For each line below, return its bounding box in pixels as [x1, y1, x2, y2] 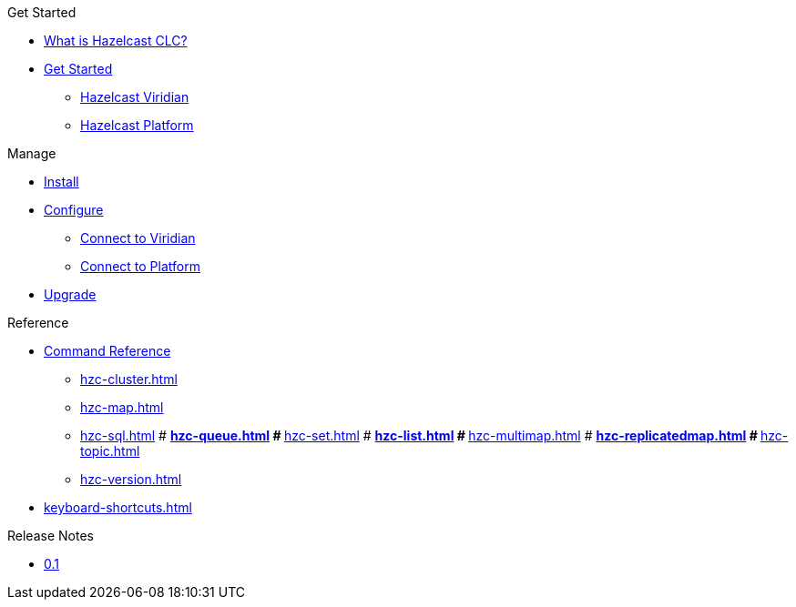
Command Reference [44, 343, 171, 359]
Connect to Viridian [80, 230, 196, 246]
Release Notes [7, 528, 94, 543]
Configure [44, 202, 104, 218]
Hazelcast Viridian [80, 89, 189, 105]
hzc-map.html [80, 400, 164, 415]
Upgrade [44, 287, 97, 302]
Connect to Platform [80, 258, 200, 274]
